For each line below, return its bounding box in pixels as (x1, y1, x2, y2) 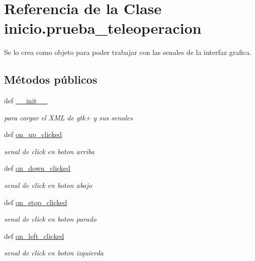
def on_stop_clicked (4, 197, 67, 207)
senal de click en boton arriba (4, 146, 95, 156)
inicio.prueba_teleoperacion (4, 18, 202, 38)
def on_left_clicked (4, 230, 64, 241)
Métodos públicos (4, 72, 98, 87)
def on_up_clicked (4, 129, 62, 140)
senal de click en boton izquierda (4, 247, 104, 258)
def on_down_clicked (4, 163, 70, 173)
